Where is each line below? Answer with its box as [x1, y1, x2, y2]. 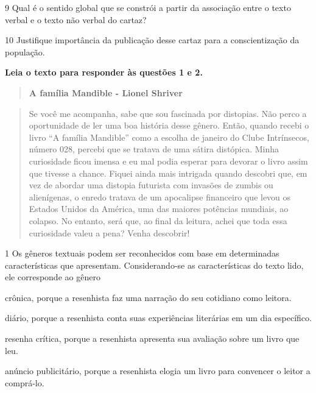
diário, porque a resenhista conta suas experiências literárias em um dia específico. [5, 311, 312, 324]
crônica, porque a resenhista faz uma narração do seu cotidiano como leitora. [5, 291, 292, 303]
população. [5, 45, 45, 58]
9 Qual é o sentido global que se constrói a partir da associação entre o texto [5, 1, 291, 13]
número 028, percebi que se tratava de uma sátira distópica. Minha [29, 143, 279, 155]
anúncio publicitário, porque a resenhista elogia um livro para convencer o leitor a [5, 364, 311, 377]
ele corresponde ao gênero [5, 271, 100, 283]
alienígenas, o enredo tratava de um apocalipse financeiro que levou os [29, 190, 291, 203]
